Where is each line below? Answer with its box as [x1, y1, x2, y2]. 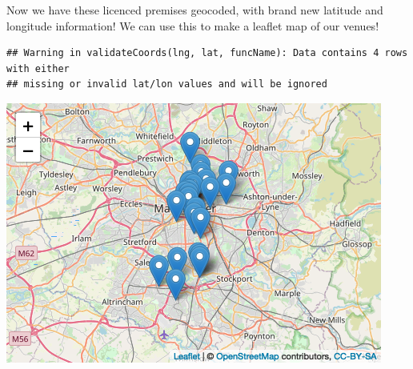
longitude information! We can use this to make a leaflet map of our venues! [6, 17, 379, 34]
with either [6, 62, 70, 74]
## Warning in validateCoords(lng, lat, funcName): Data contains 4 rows [6, 47, 408, 59]
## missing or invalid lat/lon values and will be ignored [6, 78, 327, 90]
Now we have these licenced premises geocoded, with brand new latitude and [6, 2, 383, 18]
